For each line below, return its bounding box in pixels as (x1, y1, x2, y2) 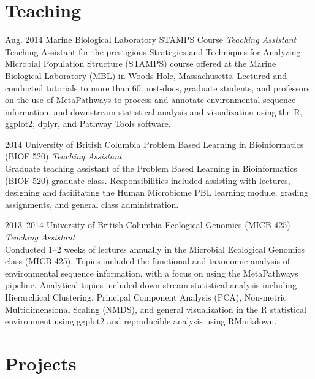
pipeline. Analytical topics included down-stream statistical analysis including (5, 278, 297, 291)
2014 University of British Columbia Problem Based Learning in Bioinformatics (5, 137, 304, 150)
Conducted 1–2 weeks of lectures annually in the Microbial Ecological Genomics (5, 242, 305, 255)
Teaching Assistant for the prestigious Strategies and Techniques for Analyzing (5, 45, 301, 58)
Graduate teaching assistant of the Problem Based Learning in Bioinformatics (5, 162, 297, 175)
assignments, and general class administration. (5, 197, 179, 210)
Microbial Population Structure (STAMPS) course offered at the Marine (5, 57, 276, 70)
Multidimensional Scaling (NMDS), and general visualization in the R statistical (5, 302, 306, 315)
